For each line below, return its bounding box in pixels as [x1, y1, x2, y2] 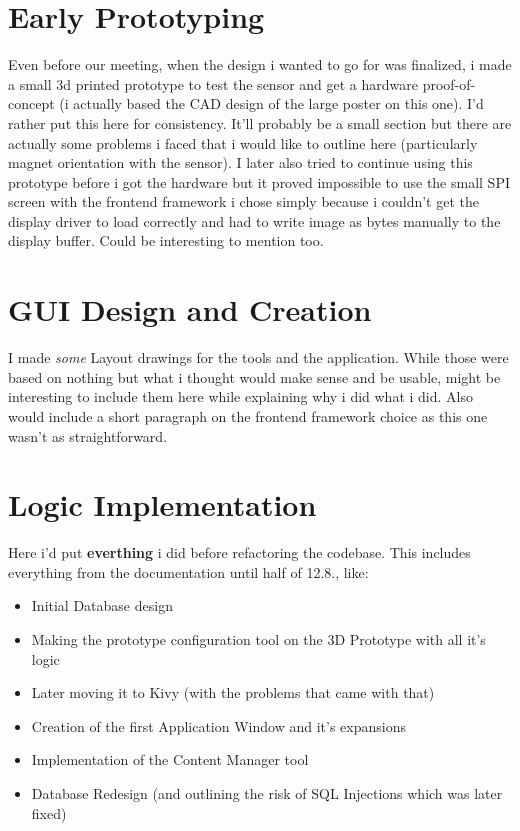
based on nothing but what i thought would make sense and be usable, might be [8, 366, 501, 387]
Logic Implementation [8, 484, 317, 525]
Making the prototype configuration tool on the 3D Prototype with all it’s [31, 629, 486, 650]
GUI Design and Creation [8, 289, 372, 330]
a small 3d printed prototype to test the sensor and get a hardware [8, 73, 418, 94]
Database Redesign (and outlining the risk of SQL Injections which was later [31, 783, 503, 804]
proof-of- [422, 73, 476, 94]
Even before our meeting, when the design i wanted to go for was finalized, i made [8, 54, 512, 75]
